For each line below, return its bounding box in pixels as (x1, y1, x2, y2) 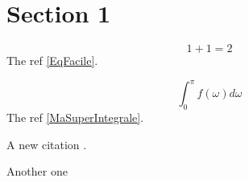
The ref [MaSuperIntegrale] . (6, 109, 144, 126)
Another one (6, 163, 68, 180)
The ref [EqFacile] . (6, 52, 98, 69)
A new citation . (6, 135, 87, 152)
